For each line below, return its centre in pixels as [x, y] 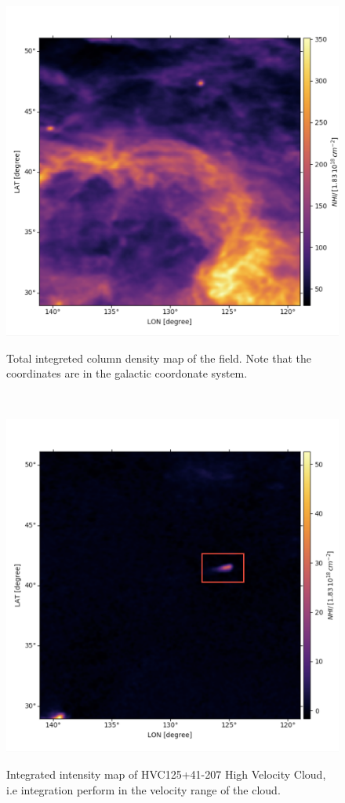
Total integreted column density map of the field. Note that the [159, 358]
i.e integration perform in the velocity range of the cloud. [143, 789]
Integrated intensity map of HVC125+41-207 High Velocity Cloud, [166, 774]
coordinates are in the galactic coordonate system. [127, 373]
